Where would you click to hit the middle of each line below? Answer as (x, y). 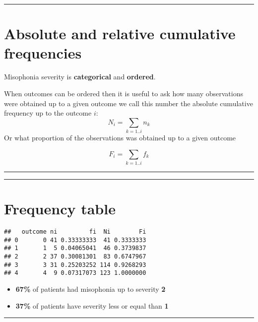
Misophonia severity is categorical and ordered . (80, 77)
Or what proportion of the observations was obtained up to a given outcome (120, 138)
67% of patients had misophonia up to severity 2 (91, 289)
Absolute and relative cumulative (120, 33)
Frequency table (60, 209)
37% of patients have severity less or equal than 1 (92, 305)
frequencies (43, 53)
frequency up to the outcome (48, 113)
